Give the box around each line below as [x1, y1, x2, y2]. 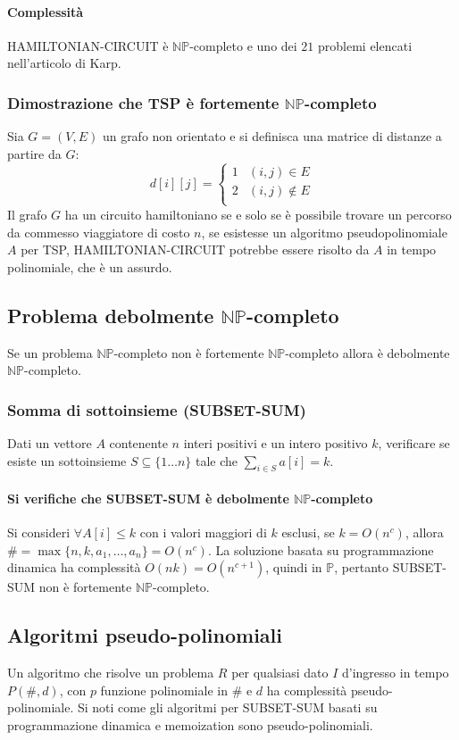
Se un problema [7, 343, 93, 362]
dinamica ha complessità [7, 558, 141, 577]
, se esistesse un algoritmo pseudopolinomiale [201, 222, 447, 241]
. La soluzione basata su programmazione [207, 540, 434, 559]
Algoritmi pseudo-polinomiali [7, 621, 282, 649]
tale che [195, 451, 238, 470]
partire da [7, 144, 62, 162]
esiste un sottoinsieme [7, 451, 127, 470]
